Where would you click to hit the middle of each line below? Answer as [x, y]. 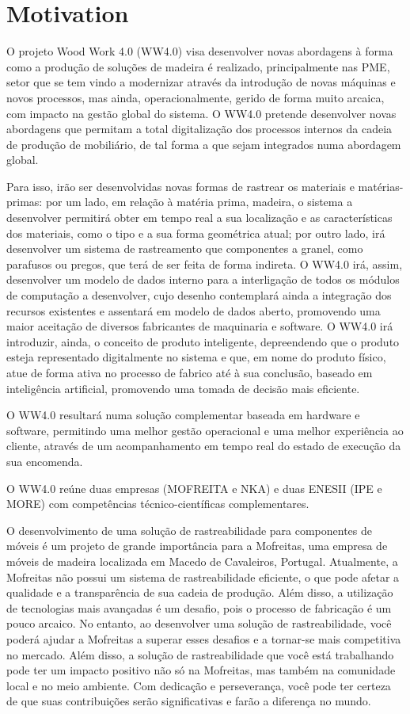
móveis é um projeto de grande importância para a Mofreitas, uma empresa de [197, 546]
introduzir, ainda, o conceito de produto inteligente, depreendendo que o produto [203, 341]
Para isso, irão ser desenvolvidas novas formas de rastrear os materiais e [180, 186]
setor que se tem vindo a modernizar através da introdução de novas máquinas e [201, 82]
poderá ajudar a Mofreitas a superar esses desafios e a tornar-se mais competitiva [204, 638]
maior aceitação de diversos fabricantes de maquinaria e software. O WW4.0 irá [200, 326]
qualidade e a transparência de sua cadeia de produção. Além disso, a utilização [200, 592]
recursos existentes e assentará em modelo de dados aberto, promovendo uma [194, 310]
